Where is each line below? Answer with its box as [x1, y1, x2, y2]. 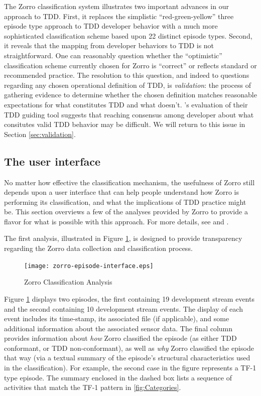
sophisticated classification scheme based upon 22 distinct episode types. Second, [4, 30, 252, 41]
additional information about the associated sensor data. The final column [4, 323, 233, 333]
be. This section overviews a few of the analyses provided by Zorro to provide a [4, 206, 248, 217]
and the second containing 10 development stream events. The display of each [4, 303, 243, 314]
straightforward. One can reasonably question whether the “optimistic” [4, 50, 222, 60]
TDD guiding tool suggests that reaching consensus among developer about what [4, 109, 254, 119]
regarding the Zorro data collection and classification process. [4, 243, 193, 253]
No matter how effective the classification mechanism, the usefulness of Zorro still [4, 177, 255, 187]
